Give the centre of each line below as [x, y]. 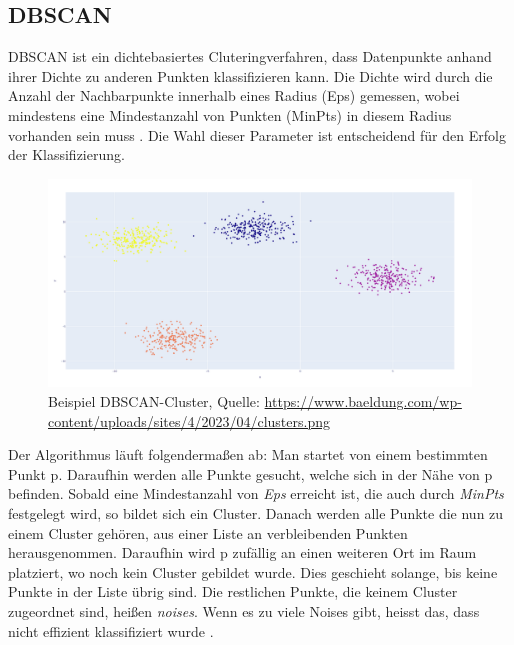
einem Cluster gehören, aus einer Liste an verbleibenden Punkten [208, 532]
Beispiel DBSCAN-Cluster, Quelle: [154, 401]
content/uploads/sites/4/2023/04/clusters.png [189, 420]
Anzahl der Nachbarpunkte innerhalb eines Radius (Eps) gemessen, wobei [234, 95]
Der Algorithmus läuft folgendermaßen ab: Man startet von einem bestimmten [248, 454]
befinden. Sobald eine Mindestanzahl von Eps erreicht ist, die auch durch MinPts [256, 493]
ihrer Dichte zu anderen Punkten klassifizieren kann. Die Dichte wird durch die [250, 75]
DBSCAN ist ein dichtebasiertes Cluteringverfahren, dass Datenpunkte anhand [250, 56]
